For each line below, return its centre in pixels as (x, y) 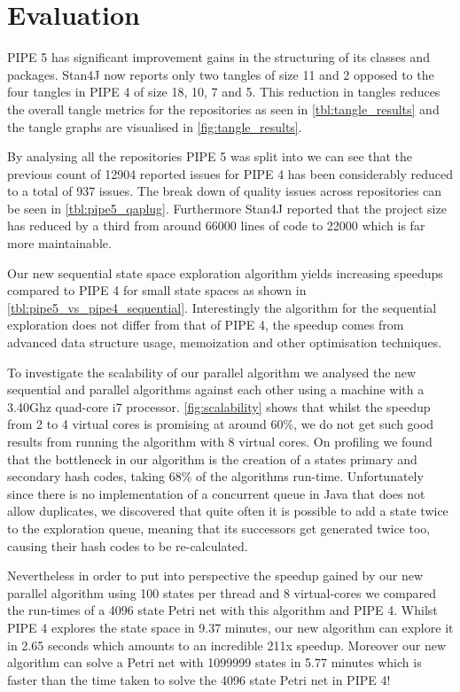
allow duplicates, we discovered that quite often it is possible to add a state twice (228, 511)
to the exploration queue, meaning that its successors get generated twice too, (219, 528)
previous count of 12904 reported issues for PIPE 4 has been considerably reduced (230, 173)
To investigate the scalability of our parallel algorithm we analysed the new (212, 372)
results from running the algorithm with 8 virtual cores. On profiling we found (220, 441)
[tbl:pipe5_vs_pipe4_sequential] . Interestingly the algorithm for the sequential (222, 307)
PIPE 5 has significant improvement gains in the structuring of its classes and (218, 57)
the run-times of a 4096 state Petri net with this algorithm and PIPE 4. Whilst (222, 610)
